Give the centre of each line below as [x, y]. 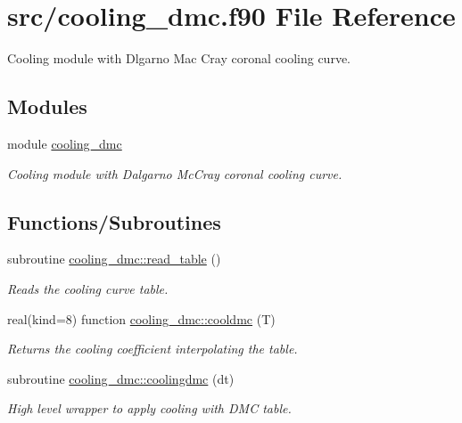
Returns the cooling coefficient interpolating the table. [153, 349]
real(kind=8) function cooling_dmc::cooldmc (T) [141, 318]
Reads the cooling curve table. [88, 288]
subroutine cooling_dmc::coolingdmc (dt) [121, 378]
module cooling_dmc [65, 143]
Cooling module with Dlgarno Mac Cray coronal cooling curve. [179, 58]
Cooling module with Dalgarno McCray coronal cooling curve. [175, 173]
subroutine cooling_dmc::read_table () [114, 259]
